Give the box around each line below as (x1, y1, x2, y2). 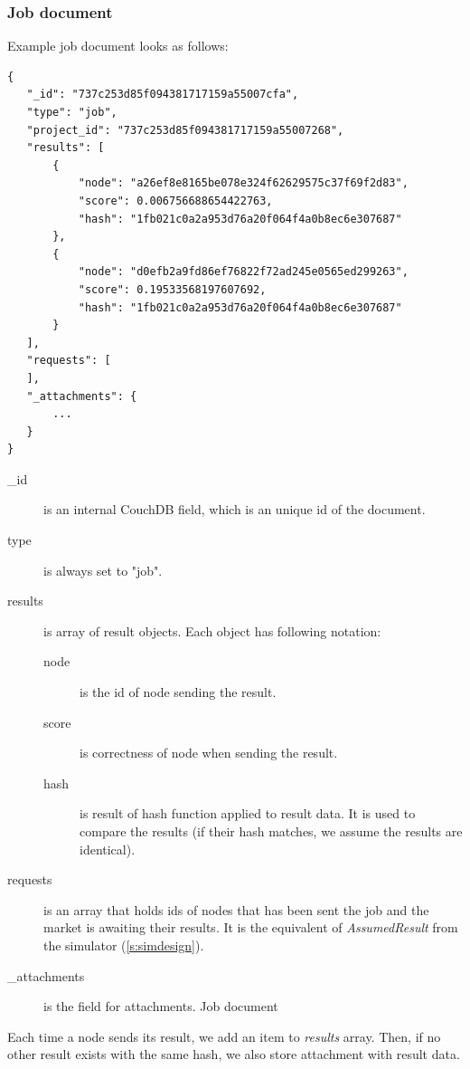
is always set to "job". (43, 560, 163, 579)
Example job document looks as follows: (7, 36, 229, 55)
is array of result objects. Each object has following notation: (43, 621, 381, 640)
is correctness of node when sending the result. (80, 743, 338, 762)
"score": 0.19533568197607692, (78, 282, 267, 296)
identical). (80, 839, 136, 858)
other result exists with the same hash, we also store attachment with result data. (7, 1045, 460, 1064)
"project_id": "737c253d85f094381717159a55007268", (26, 123, 344, 137)
